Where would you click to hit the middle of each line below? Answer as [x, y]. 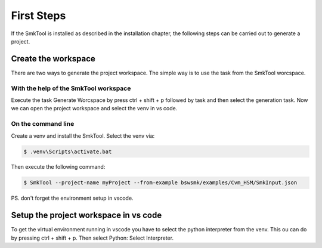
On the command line [43, 124]
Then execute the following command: [58, 167]
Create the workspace [53, 59]
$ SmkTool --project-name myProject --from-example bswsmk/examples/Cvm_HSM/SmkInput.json [160, 183]
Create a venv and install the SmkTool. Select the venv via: [83, 136]
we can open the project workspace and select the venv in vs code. [94, 108]
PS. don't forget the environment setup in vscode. [72, 198]
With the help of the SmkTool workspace [71, 88]
